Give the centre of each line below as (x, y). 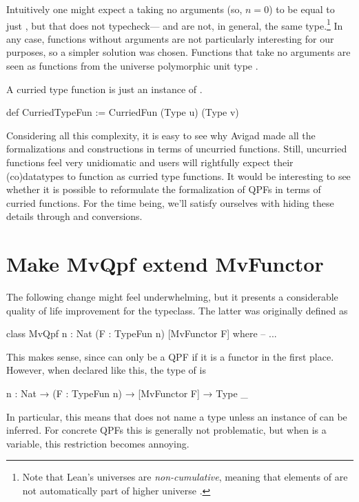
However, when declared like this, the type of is (106, 370)
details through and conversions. (74, 216)
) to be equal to (302, 9)
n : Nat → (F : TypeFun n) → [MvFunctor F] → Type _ (127, 393)
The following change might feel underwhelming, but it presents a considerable (172, 297)
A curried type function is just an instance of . (104, 89)
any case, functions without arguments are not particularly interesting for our (170, 38)
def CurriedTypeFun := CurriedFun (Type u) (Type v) (123, 112)
